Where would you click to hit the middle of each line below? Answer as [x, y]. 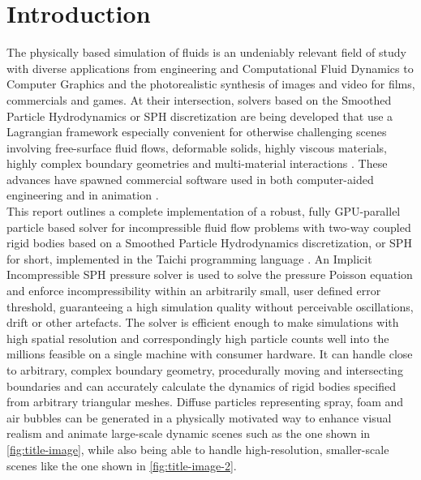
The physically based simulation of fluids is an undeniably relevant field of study [206, 52]
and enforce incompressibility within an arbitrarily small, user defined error [194, 291]
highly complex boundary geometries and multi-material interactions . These [197, 163]
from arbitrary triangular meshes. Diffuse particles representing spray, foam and [205, 402]
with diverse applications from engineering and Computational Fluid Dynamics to [210, 68]
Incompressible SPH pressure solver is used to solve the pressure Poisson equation [210, 274]
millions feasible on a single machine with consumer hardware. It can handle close [210, 354]
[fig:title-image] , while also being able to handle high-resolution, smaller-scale [198, 449]
